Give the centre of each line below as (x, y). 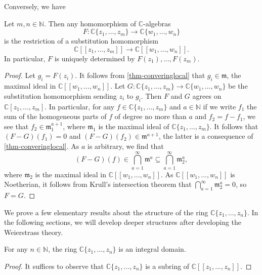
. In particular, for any (80, 106)
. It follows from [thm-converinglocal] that (140, 75)
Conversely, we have (35, 6)
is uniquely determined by (95, 58)
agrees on (207, 95)
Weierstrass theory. (34, 232)
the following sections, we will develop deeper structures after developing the (123, 222)
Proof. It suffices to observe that (54, 266)
